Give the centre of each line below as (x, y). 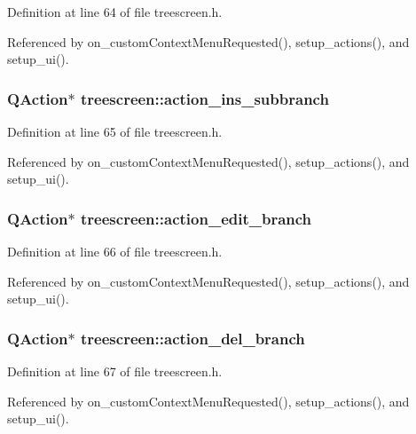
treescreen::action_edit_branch (196, 218)
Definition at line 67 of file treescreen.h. (115, 371)
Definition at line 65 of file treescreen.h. (115, 131)
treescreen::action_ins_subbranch (205, 98)
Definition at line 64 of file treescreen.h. (115, 12)
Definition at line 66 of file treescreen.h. (115, 251)
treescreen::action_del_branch (193, 338)
